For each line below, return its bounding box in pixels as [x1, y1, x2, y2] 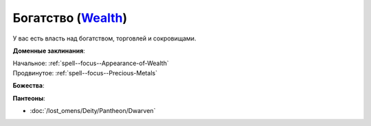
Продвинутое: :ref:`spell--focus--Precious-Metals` [12, 68, 158, 77]
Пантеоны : [12, 94, 46, 102]
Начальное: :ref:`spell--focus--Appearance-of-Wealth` [12, 59, 169, 68]
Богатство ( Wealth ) [12, 10, 128, 25]
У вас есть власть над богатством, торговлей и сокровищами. [12, 34, 196, 42]
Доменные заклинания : [12, 47, 85, 55]
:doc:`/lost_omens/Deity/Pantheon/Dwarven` [30, 106, 156, 114]
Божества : [12, 81, 45, 90]
